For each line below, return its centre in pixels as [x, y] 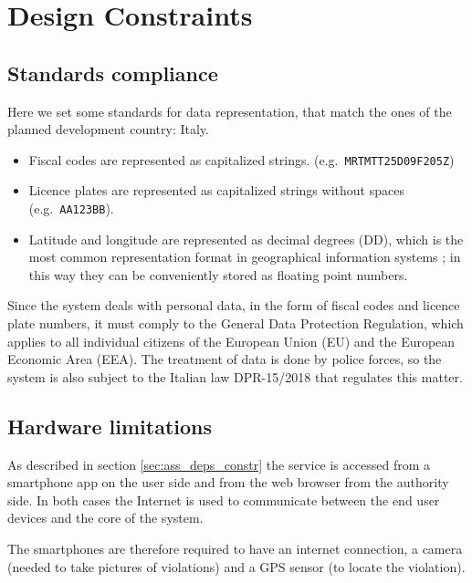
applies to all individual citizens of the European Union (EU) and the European [231, 341]
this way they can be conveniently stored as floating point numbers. [218, 274]
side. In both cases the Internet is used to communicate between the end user [224, 500]
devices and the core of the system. [105, 518]
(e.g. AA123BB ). [71, 208]
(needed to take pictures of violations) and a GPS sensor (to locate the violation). [236, 566]
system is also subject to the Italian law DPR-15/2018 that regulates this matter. [235, 376]
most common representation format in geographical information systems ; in [245, 257]
